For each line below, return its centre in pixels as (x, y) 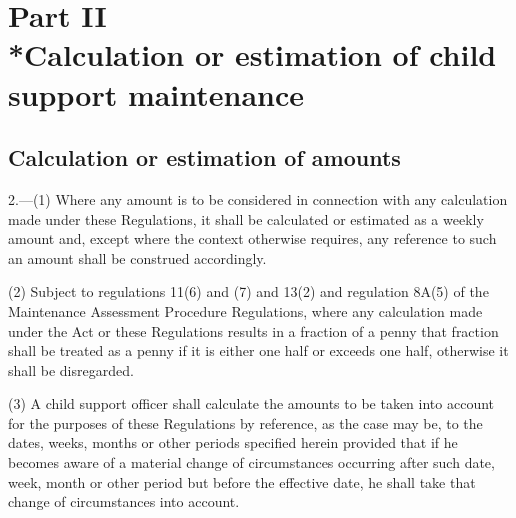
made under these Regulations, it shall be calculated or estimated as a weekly (246, 218)
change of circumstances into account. (124, 501)
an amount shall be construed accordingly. (137, 257)
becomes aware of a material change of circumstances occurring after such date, (251, 462)
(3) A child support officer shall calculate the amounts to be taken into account (251, 403)
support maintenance (156, 93)
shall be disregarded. (71, 369)
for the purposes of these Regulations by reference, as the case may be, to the (245, 422)
